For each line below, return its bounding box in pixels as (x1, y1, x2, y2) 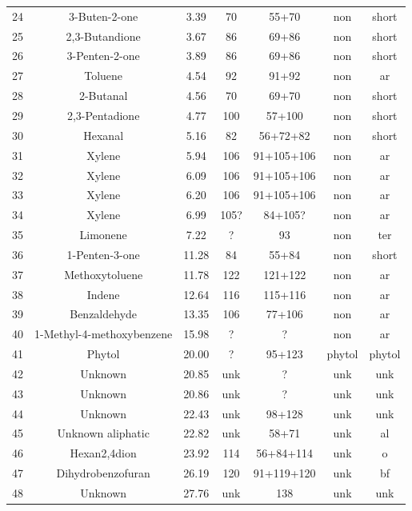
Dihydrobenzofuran (56, 465, 150, 481)
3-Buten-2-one (69, 7, 138, 24)
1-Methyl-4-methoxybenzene (34, 325, 173, 342)
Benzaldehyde (70, 305, 138, 322)
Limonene (79, 226, 127, 243)
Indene (86, 285, 120, 302)
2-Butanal (78, 87, 128, 104)
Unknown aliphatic (57, 425, 150, 441)
